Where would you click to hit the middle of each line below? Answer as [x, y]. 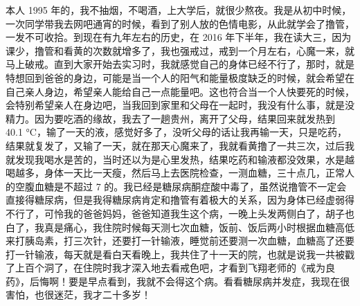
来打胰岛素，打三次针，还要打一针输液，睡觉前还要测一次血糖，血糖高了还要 [180, 241]
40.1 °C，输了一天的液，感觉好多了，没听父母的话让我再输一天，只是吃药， [176, 132]
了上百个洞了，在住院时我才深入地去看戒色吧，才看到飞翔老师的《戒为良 [170, 268]
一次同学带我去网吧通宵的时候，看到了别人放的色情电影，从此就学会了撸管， [180, 23]
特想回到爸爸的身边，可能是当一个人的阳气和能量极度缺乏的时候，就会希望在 [180, 77]
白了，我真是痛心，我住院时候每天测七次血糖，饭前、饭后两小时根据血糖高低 [180, 227]
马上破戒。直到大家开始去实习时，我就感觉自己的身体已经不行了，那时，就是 [180, 64]
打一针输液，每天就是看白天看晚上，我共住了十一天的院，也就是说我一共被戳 [180, 254]
